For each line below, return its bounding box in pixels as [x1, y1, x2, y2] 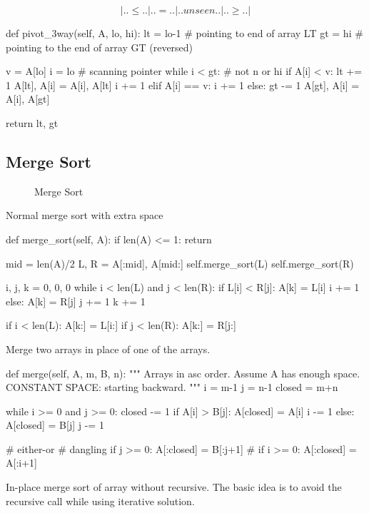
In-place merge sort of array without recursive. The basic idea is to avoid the [6, 479, 342, 494]
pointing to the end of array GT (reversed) [6, 39, 193, 54]
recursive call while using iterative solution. [6, 493, 195, 508]
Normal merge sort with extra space [6, 208, 163, 223]
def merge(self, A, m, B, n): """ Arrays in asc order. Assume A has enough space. [6, 365, 360, 380]
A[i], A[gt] [6, 91, 50, 106]
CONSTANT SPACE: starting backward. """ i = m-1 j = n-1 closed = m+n [6, 380, 338, 395]
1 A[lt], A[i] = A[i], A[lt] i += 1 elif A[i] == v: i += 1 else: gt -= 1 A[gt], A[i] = [6, 77, 360, 92]
